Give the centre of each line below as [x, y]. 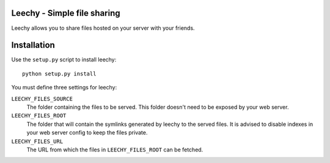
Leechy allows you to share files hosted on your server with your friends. [103, 28]
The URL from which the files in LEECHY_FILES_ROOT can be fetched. [115, 150]
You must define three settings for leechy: [64, 88]
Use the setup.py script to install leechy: [64, 60]
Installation [33, 45]
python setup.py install [59, 74]
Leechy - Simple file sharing [66, 13]
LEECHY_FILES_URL [37, 141]
